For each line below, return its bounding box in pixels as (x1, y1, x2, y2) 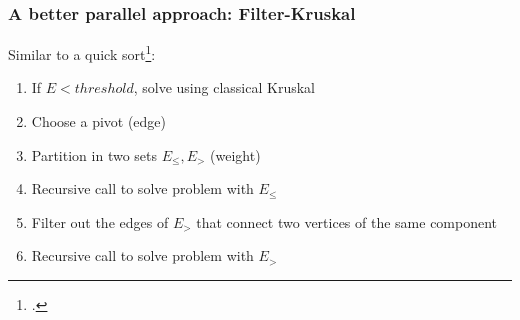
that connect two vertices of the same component (196, 211, 498, 232)
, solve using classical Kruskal (133, 77, 315, 98)
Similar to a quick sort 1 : (8, 41, 156, 64)
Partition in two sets (31, 144, 158, 165)
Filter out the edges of (31, 211, 169, 232)
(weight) (210, 144, 261, 165)
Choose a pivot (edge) (31, 111, 167, 132)
